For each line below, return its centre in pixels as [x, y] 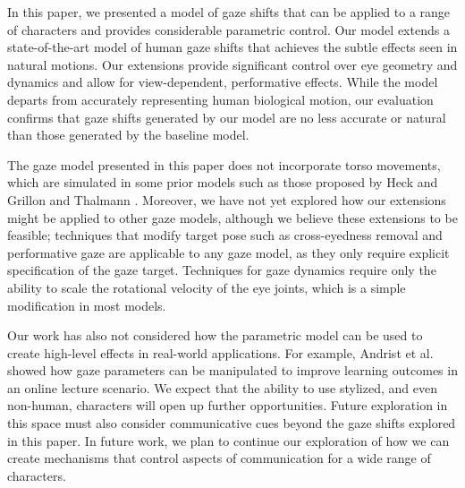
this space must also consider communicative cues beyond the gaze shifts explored [232, 423]
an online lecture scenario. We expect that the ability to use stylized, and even [222, 387]
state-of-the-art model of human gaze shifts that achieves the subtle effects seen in [232, 47]
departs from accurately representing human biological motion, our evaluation [220, 99]
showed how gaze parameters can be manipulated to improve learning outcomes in [232, 370]
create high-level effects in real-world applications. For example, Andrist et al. [220, 352]
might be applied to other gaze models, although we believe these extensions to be [232, 217]
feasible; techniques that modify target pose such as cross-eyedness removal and [225, 235]
